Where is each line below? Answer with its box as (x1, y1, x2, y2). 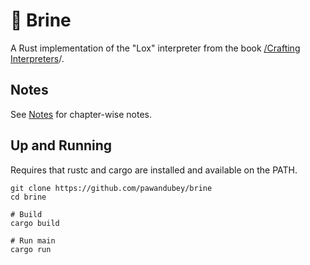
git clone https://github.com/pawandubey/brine (10, 183, 213, 193)
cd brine (10, 192, 47, 202)
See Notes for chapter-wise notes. (10, 108, 153, 120)
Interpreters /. (10, 52, 65, 64)
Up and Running (10, 137, 113, 154)
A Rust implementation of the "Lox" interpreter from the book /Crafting (10, 42, 301, 54)
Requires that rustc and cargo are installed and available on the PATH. (10, 164, 298, 176)
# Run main (10, 235, 56, 246)
